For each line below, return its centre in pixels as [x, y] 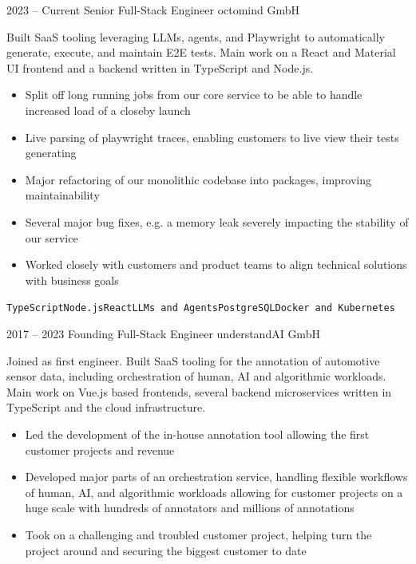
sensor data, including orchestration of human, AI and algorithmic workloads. [196, 376]
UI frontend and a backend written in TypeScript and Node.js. [160, 67]
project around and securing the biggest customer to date [166, 550]
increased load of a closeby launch [108, 110]
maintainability [62, 195]
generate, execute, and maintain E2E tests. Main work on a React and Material [201, 52]
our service [52, 237]
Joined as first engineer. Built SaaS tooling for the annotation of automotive [193, 360]
